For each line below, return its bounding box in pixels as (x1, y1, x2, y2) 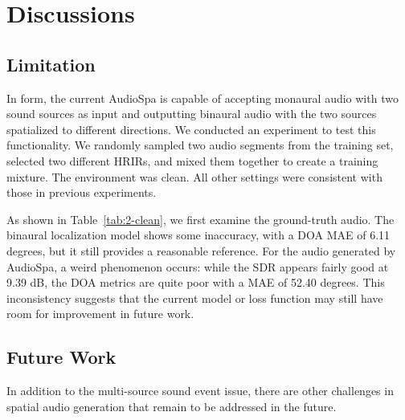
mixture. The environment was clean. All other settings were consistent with (6, 168, 382, 185)
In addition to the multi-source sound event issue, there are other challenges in (6, 382, 394, 399)
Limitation (6, 51, 96, 76)
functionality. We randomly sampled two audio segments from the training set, (6, 137, 394, 153)
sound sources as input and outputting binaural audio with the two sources (6, 105, 377, 122)
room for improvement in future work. (6, 305, 194, 322)
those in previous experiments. (6, 184, 157, 201)
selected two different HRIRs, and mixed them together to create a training (6, 152, 378, 169)
